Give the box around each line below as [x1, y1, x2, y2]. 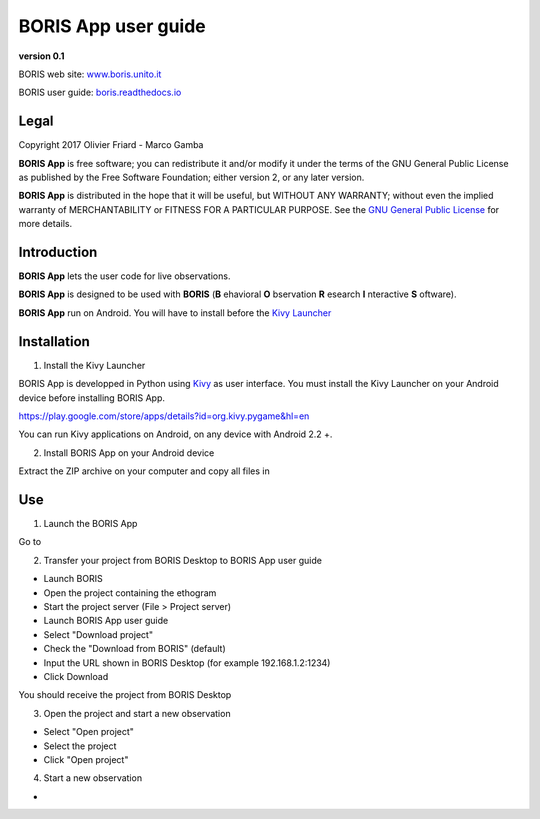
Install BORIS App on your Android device [43, 446, 215, 459]
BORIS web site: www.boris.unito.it [18, 68, 162, 80]
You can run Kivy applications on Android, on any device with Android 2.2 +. [18, 428, 333, 440]
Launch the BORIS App [43, 518, 138, 530]
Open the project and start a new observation [43, 707, 231, 719]
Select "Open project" [43, 726, 135, 738]
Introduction [18, 244, 98, 260]
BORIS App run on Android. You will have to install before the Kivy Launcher [18, 306, 332, 319]
